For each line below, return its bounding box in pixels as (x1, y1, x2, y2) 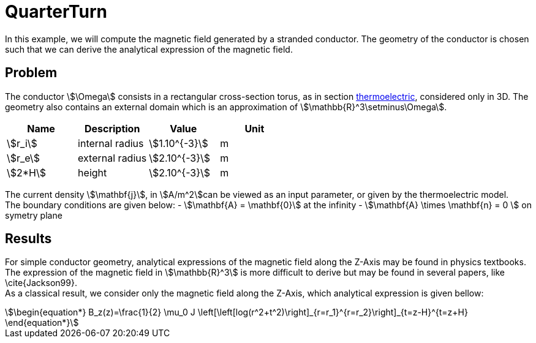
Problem (5, 65, 58, 81)
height (78, 166, 107, 179)
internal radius (78, 137, 144, 149)
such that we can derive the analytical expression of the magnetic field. (5, 43, 293, 55)
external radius (78, 151, 147, 164)
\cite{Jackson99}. (5, 277, 77, 288)
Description (84, 122, 140, 135)
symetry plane (5, 209, 62, 221)
